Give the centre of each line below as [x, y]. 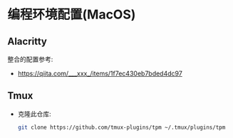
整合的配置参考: [30, 59]
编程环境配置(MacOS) [72, 15]
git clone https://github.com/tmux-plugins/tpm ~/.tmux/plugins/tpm [121, 127]
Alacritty [27, 41]
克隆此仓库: [34, 114]
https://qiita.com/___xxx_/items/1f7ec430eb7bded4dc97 [100, 73]
